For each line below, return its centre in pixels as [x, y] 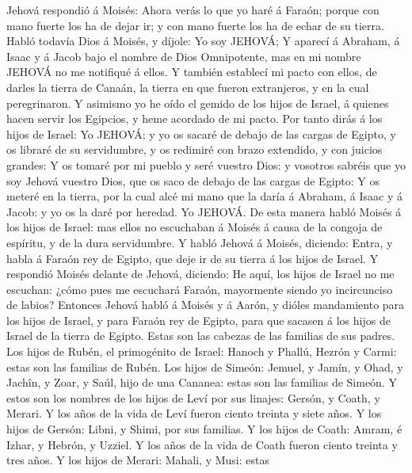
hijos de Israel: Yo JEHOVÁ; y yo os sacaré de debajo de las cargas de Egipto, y [201, 134]
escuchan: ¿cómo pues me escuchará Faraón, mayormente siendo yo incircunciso [200, 289]
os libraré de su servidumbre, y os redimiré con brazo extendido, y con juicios [195, 149]
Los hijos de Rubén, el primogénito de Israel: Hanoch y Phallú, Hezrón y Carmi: [202, 351]
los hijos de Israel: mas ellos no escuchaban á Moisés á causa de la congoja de [195, 227]
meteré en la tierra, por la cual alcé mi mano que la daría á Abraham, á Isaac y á [204, 196]
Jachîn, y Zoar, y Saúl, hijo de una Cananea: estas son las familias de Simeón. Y [202, 382]
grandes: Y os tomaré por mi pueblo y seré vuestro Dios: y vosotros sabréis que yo [206, 164]
